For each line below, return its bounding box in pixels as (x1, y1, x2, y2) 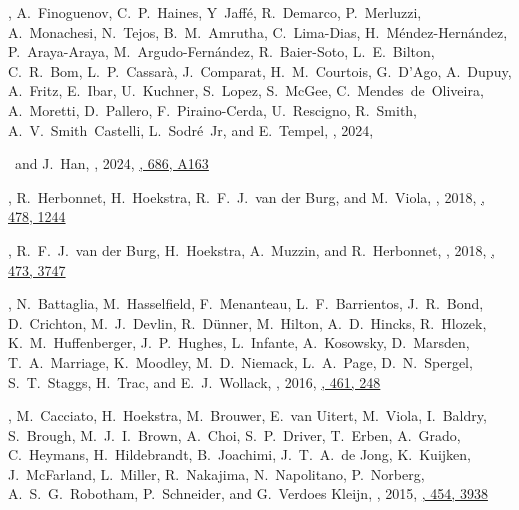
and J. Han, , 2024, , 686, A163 (14, 153, 209, 174)
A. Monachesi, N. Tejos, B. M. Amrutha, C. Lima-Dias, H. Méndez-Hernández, (8, 21, 508, 42)
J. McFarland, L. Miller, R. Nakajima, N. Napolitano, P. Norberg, (8, 463, 425, 484)
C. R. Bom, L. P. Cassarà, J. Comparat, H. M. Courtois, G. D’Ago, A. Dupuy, (8, 60, 512, 81)
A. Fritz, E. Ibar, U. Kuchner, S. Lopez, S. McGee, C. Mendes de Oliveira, (8, 80, 484, 101)
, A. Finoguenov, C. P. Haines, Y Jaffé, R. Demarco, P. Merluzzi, (8, 2, 422, 22)
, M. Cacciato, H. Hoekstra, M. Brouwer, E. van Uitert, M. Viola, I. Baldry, (8, 405, 487, 426)
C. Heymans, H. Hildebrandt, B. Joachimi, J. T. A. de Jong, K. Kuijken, (8, 444, 471, 465)
